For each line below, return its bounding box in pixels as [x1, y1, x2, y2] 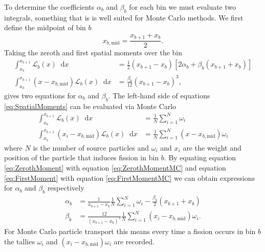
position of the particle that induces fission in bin [4, 152, 159, 163]
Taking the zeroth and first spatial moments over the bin [4, 47, 183, 58]
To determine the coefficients [4, 2, 95, 12]
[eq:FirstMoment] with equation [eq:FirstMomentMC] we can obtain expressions [4, 172, 255, 183]
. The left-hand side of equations [108, 90, 210, 101]
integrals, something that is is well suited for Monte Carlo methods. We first [4, 12, 244, 23]
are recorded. [114, 236, 154, 246]
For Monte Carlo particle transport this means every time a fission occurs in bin [4, 226, 256, 236]
